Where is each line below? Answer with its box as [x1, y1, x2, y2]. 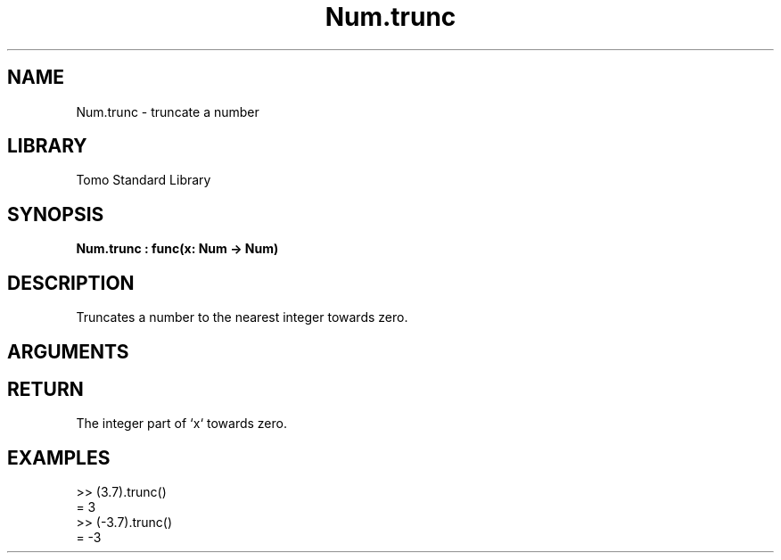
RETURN [7, 377, 84, 400]
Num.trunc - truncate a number [76, 103, 259, 119]
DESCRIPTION [7, 271, 135, 294]
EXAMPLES [7, 446, 111, 469]
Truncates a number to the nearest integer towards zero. [76, 309, 408, 325]
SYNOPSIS [7, 202, 104, 226]
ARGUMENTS [7, 340, 129, 363]
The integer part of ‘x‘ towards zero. [76, 416, 287, 432]
